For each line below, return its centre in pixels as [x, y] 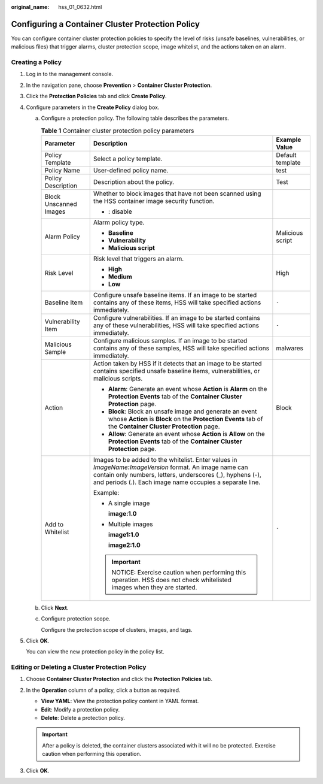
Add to [54, 524]
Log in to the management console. [70, 74]
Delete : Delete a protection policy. [83, 718]
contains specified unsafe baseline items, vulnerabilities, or [176, 371]
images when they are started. [154, 587]
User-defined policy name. [131, 170]
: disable [120, 211]
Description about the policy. [134, 181]
